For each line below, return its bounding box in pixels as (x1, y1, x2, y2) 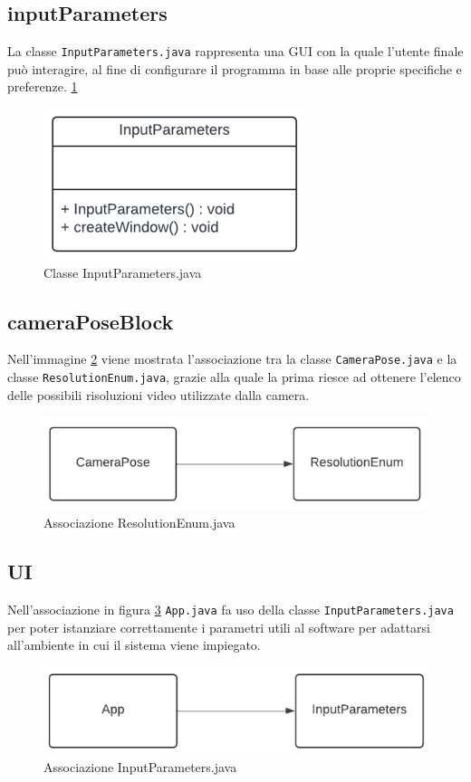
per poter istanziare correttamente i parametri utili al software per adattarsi (7, 617, 430, 636)
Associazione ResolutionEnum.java (43, 513, 235, 532)
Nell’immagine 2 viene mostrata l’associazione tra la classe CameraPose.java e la (7, 349, 457, 368)
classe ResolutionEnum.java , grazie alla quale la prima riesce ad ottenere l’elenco (7, 367, 461, 386)
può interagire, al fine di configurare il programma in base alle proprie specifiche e (7, 59, 462, 78)
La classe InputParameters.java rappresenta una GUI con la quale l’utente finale (7, 42, 464, 61)
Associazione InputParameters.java (43, 758, 237, 777)
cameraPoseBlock (7, 307, 174, 335)
